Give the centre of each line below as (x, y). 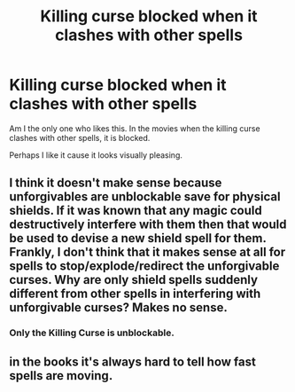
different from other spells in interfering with (135, 294)
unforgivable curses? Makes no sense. (118, 308)
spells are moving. (61, 376)
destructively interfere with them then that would (148, 225)
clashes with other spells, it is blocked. (80, 137)
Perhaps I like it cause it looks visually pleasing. (96, 155)
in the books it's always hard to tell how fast (133, 361)
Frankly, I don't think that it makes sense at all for (147, 252)
